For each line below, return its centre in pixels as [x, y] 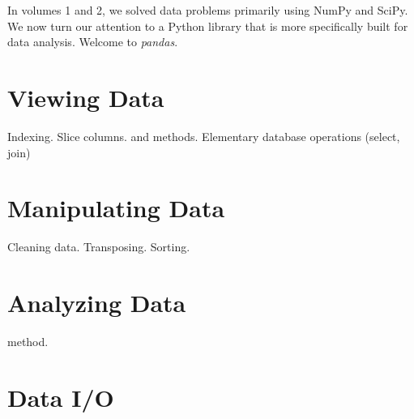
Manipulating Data [116, 208]
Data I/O [61, 397]
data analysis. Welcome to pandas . [93, 42]
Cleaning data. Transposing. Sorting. [99, 247]
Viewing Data [86, 97]
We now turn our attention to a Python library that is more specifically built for [208, 26]
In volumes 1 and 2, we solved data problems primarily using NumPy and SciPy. [208, 10]
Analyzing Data [97, 302]
